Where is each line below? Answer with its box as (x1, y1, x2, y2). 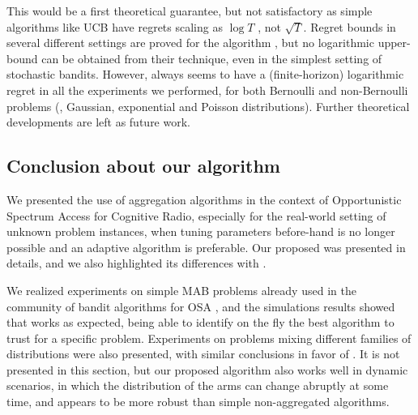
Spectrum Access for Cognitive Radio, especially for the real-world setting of (6, 207, 386, 224)
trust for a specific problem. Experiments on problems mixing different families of (6, 329, 412, 346)
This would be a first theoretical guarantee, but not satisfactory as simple (6, 2, 373, 19)
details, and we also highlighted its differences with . (6, 255, 267, 272)
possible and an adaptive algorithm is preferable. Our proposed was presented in (6, 238, 406, 255)
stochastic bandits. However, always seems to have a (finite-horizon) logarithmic (6, 66, 404, 83)
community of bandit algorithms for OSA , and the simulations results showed (6, 297, 395, 314)
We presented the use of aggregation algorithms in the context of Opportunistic (6, 190, 402, 207)
